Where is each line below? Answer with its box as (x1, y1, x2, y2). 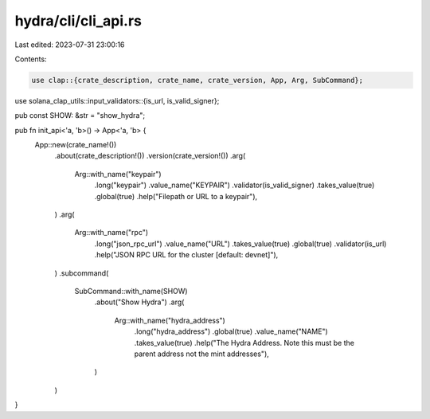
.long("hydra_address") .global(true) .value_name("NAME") (134, 327, 328, 336)
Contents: (14, 54, 47, 64)
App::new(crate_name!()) (34, 140, 117, 150)
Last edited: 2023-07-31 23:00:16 (14, 40, 125, 49)
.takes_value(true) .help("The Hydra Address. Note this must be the (134, 338, 354, 347)
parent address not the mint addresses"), (134, 349, 270, 358)
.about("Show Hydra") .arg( (94, 297, 185, 307)
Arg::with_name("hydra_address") (114, 315, 226, 325)
